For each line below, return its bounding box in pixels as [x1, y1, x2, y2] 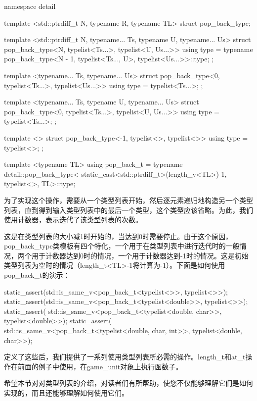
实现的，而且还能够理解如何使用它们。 [4, 388, 128, 398]
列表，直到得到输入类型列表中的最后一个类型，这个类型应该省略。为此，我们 [4, 204, 253, 215]
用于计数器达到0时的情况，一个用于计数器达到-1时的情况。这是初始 [31, 250, 249, 260]
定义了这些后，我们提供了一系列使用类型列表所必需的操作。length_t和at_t [4, 351, 246, 362]
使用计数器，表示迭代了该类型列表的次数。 [4, 214, 142, 225]
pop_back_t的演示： [4, 270, 70, 280]
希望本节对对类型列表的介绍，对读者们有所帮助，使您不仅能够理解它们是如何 [4, 378, 253, 388]
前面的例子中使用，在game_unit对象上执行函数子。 [17, 361, 183, 371]
